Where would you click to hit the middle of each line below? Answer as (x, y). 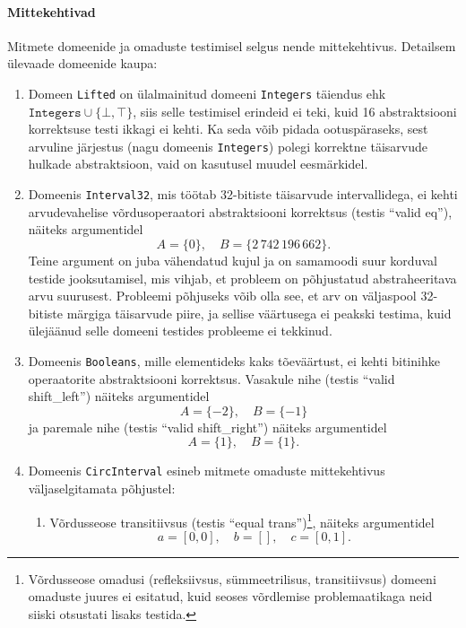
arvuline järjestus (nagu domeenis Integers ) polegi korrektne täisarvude (228, 146)
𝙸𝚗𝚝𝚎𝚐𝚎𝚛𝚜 (55, 113)
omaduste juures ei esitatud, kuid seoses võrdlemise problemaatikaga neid (230, 596)
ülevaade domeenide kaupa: (82, 63)
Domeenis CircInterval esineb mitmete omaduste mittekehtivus (207, 471)
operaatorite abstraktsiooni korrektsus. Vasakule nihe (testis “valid (211, 378)
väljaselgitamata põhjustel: (102, 488)
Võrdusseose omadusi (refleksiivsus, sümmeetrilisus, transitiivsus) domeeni (232, 578)
